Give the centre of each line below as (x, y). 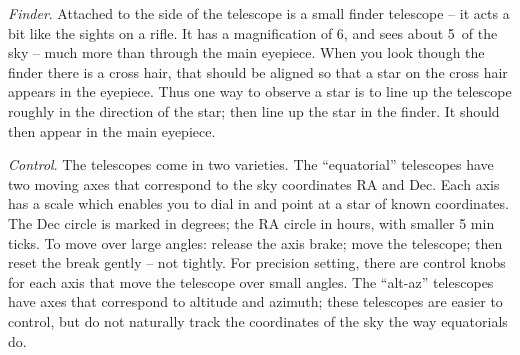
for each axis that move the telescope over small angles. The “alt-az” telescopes (251, 281)
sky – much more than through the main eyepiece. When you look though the (246, 52)
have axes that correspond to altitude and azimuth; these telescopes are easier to (255, 301)
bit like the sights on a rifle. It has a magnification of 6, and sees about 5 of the (253, 32)
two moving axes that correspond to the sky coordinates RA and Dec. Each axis (254, 183)
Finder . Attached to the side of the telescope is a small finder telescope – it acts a (259, 13)
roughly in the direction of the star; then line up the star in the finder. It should (254, 110)
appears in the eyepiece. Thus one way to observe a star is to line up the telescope (260, 91)
